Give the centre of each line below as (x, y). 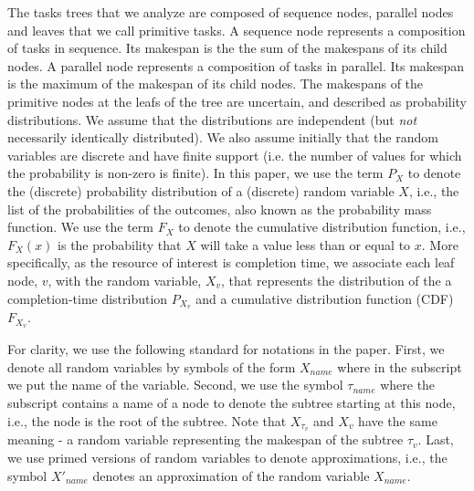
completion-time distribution (88, 298)
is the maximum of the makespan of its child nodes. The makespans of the (216, 84)
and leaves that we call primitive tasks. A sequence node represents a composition (237, 30)
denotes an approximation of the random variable (231, 475)
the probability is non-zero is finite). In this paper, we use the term (195, 173)
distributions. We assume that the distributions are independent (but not (212, 119)
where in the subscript (400, 366)
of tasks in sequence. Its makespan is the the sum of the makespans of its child (227, 48)
